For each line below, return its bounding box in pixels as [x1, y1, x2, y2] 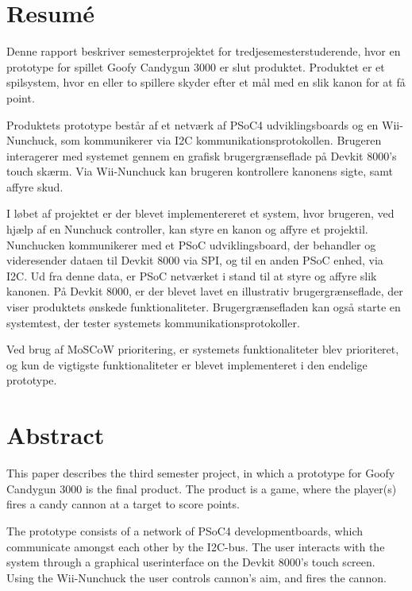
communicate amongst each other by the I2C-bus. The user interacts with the [6, 538, 385, 554]
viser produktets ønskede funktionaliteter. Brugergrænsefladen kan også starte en [6, 299, 401, 315]
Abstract [6, 419, 105, 451]
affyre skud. [6, 178, 64, 195]
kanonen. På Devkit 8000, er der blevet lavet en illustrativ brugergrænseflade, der [6, 283, 403, 299]
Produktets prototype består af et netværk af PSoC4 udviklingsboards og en [6, 116, 379, 133]
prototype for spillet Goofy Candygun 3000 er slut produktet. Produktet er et [6, 58, 385, 75]
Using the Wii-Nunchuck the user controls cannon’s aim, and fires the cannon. [6, 569, 387, 585]
